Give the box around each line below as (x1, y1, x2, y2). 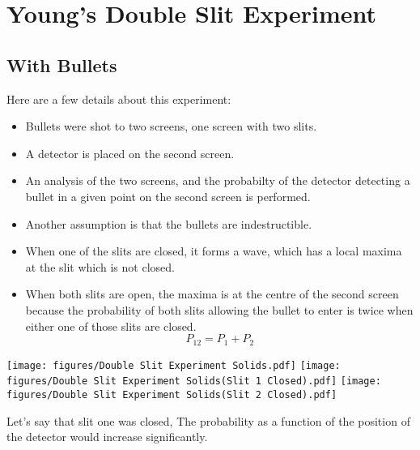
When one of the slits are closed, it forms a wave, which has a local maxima (25, 242, 402, 259)
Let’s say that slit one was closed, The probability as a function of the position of (6, 412, 410, 429)
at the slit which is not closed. (25, 258, 175, 275)
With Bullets (6, 52, 117, 77)
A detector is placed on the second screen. (25, 144, 235, 161)
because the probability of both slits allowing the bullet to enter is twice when (25, 301, 414, 318)
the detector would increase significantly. (6, 428, 208, 445)
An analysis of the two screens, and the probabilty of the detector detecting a (25, 172, 410, 189)
